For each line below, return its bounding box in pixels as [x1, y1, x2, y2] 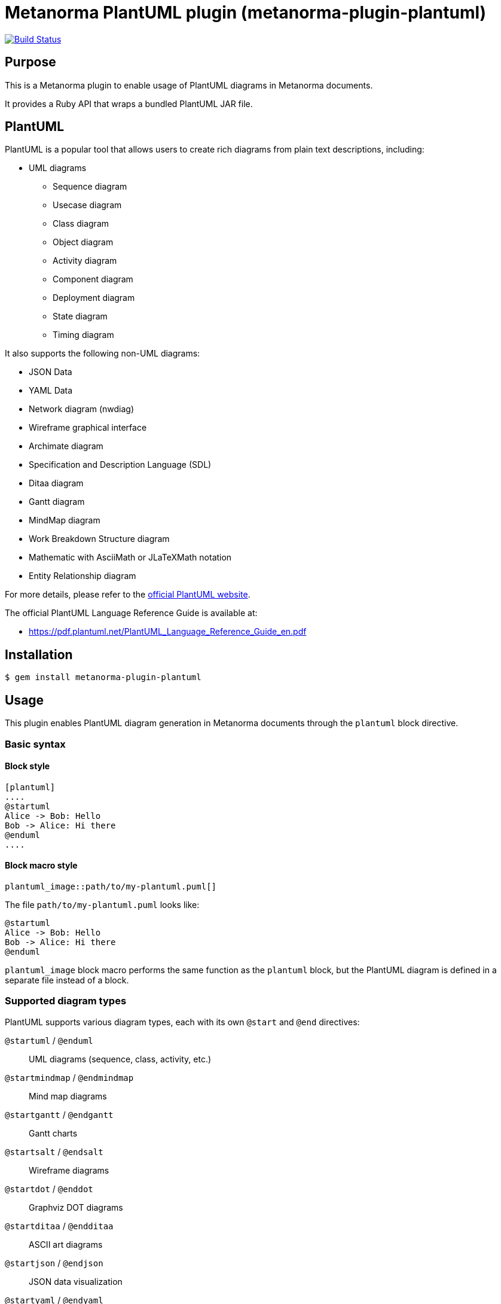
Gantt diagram [29, 496, 85, 507]
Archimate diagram [29, 441, 103, 452]
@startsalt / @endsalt [5, 1146, 103, 1157]
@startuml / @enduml [5, 1035, 93, 1046]
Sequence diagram [53, 181, 127, 192]
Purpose [5, 54, 56, 70]
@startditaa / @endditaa [5, 1220, 114, 1231]
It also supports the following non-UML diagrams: [5, 348, 200, 359]
